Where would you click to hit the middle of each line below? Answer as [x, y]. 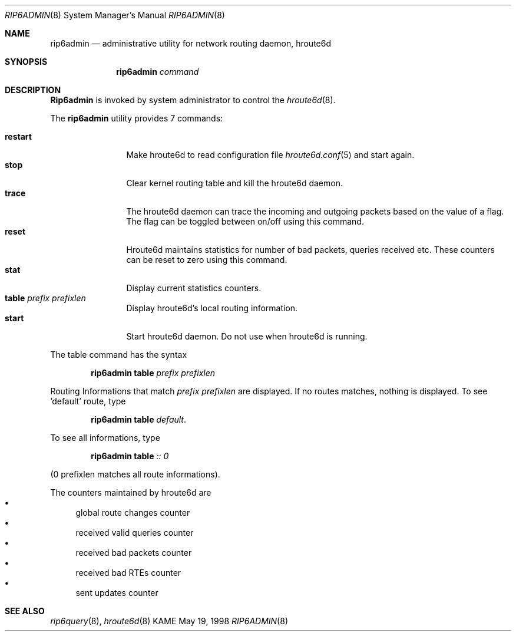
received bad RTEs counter [128, 573]
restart [18, 136]
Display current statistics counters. [194, 288]
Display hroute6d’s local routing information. [212, 308]
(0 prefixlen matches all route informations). [135, 474]
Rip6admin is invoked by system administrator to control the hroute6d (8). [193, 100]
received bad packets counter [134, 553]
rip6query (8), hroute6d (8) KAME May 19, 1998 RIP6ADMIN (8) [169, 621]
